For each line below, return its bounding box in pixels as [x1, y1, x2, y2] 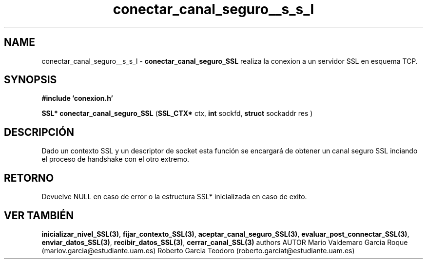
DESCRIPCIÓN [4, 126, 75, 138]
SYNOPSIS [4, 74, 57, 86]
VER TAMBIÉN [4, 209, 74, 222]
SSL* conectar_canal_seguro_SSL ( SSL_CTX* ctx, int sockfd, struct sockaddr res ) [41, 109, 313, 118]
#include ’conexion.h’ [41, 94, 113, 103]
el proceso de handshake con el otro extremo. [41, 155, 190, 164]
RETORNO [4, 171, 54, 184]
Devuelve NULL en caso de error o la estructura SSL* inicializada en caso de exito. [41, 192, 307, 201]
